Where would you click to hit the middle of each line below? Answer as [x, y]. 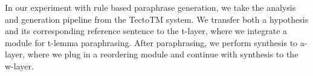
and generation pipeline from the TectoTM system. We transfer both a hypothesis [157, 19]
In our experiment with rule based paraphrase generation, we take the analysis [150, 7]
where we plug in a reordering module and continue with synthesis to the [163, 54]
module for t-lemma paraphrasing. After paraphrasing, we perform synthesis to [151, 42]
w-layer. [19, 66]
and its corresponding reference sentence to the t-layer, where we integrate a [146, 31]
